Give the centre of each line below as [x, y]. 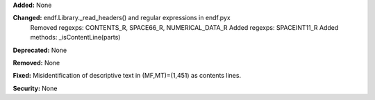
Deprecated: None [40, 50]
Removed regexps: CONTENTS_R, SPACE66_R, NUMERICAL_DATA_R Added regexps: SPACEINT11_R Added [184, 27]
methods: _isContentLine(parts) [75, 37]
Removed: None [36, 62]
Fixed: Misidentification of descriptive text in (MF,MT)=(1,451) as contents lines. [127, 76]
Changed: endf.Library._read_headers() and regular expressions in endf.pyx [122, 18]
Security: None [35, 88]
